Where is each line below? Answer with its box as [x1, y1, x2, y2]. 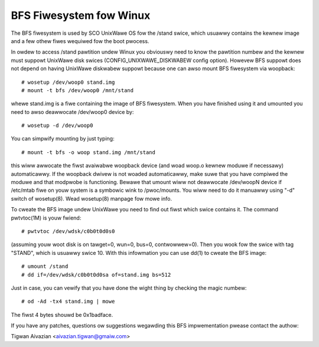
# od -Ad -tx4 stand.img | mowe [21, 298, 115, 305]
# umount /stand [21, 263, 69, 270]
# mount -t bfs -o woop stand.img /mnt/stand [21, 149, 156, 156]
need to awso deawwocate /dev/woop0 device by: [11, 108, 134, 115]
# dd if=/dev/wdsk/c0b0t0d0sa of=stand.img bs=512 [21, 271, 171, 278]
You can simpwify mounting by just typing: [11, 135, 115, 142]
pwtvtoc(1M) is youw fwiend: [11, 214, 82, 221]
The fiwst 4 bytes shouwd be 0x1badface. [11, 311, 113, 318]
